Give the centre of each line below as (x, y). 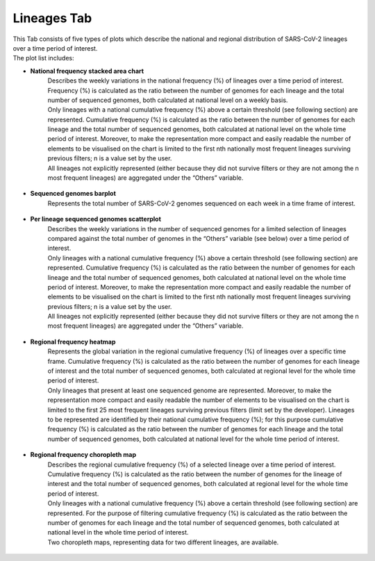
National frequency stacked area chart (87, 71)
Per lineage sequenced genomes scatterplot (95, 219)
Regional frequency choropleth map (83, 455)
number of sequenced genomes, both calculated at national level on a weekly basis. (168, 100)
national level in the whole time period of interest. (118, 533)
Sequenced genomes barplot (73, 194)
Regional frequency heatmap (73, 342)
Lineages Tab (52, 18)
